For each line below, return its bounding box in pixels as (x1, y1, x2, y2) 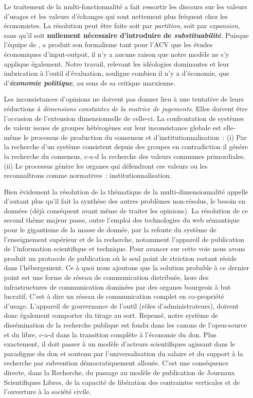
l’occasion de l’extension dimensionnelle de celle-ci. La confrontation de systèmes (4, 113, 244, 123)
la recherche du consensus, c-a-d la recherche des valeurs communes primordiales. (4, 151, 246, 161)
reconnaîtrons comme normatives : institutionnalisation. (4, 170, 172, 180)
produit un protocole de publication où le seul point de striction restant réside (4, 253, 237, 263)
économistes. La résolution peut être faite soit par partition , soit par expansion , (4, 20, 240, 31)
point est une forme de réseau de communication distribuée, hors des (4, 272, 209, 282)
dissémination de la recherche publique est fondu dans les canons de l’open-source (4, 320, 247, 329)
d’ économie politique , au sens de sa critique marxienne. (4, 77, 176, 87)
